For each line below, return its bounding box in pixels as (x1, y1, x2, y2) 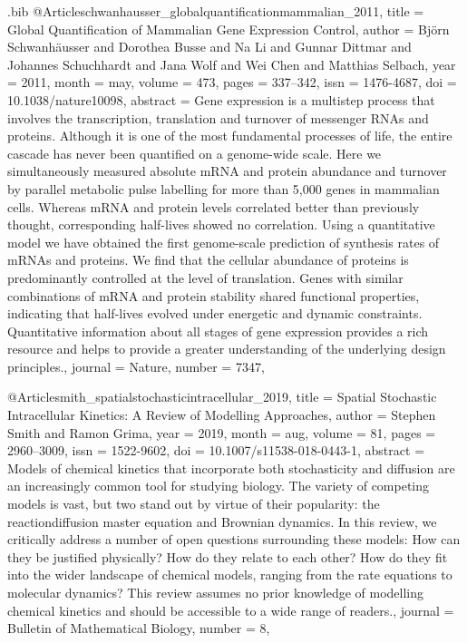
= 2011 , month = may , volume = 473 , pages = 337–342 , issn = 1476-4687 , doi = (7, 73, 457, 92)
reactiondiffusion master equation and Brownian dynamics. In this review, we (7, 511, 437, 531)
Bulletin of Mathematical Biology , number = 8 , (7, 619, 270, 638)
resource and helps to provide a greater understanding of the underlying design (7, 339, 446, 358)
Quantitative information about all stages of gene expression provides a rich (7, 321, 429, 340)
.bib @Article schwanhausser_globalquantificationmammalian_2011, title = (7, 2, 424, 20)
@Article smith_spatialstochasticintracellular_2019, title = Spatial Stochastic (7, 387, 437, 406)
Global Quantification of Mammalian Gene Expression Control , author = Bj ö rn (7, 19, 450, 38)
